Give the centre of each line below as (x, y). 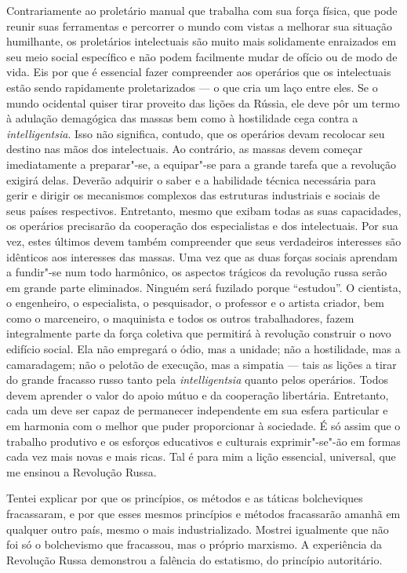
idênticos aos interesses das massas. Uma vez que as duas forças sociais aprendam (202, 256)
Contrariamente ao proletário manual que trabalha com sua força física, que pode (202, 10)
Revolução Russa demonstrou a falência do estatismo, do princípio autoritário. (194, 559)
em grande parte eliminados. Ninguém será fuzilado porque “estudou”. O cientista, (204, 287)
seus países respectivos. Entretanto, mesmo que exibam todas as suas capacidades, (204, 210)
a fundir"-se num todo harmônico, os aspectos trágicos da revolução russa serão (197, 272)
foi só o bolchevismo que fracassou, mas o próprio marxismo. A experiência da (194, 544)
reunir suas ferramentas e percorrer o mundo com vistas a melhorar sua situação (200, 26)
